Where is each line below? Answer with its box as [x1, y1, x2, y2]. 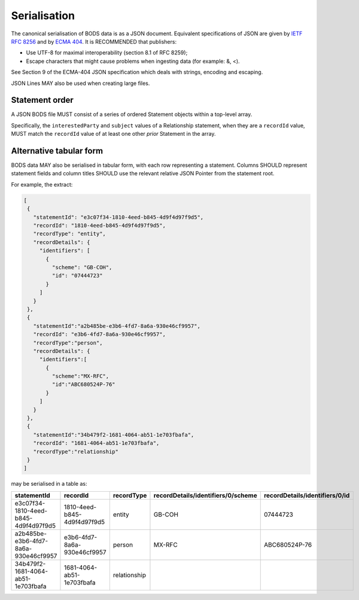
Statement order [11, 95, 74, 105]
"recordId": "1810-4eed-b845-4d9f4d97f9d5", [33, 222, 166, 229]
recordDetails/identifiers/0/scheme [153, 491, 257, 500]
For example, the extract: [11, 181, 73, 188]
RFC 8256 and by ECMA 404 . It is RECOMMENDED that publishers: [11, 38, 177, 45]
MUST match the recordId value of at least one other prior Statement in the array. [11, 130, 216, 138]
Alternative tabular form [11, 146, 104, 156]
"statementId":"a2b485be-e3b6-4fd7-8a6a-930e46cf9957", [33, 322, 200, 329]
